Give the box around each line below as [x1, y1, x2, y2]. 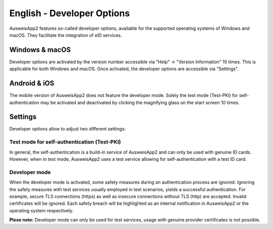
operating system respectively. [9, 207, 74, 213]
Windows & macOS [9, 45, 71, 54]
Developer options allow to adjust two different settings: [9, 126, 126, 132]
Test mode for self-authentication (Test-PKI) [9, 139, 121, 146]
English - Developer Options [9, 8, 130, 19]
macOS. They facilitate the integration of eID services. [9, 32, 122, 38]
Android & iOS [9, 79, 55, 88]
